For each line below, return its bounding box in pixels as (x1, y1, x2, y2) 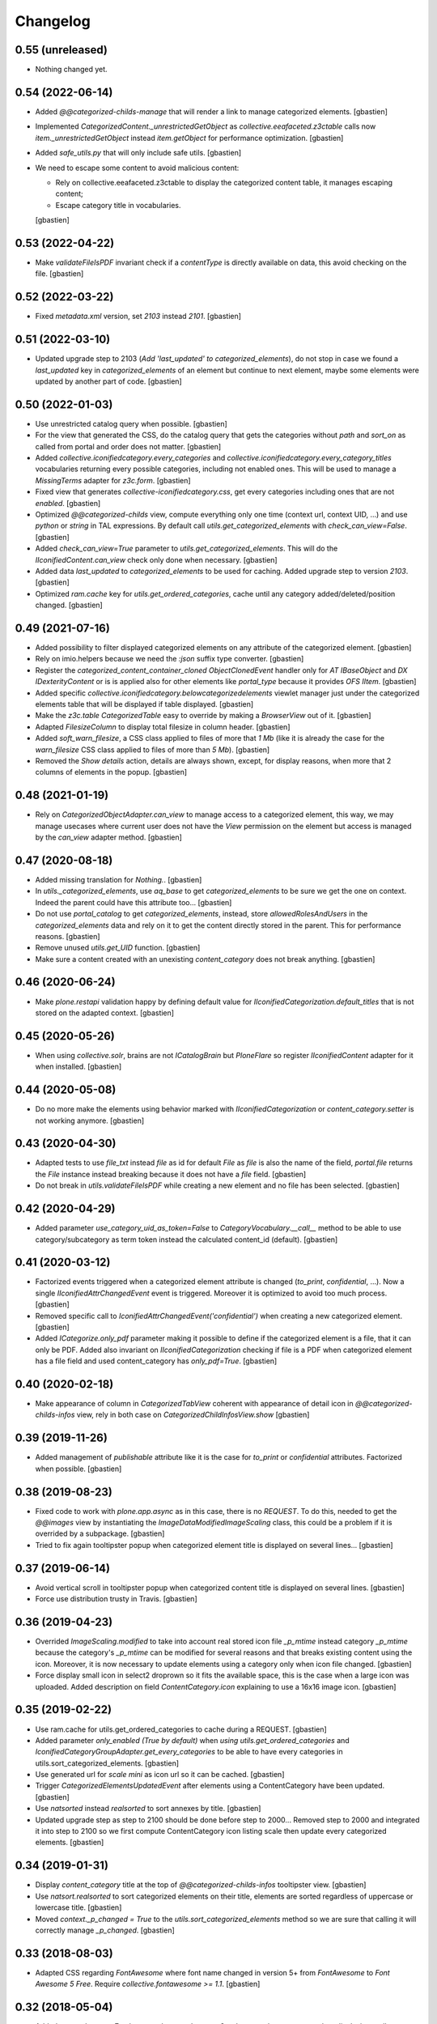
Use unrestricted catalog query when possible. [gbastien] (35, 419, 228, 428)
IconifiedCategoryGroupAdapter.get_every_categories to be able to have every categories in (35, 1747, 343, 1757)
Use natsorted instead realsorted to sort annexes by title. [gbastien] (35, 1804, 261, 1814)
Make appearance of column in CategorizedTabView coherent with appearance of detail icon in (35, 1399, 354, 1409)
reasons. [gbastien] (35, 931, 100, 941)
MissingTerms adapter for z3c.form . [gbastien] (35, 475, 191, 485)
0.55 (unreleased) (15, 43, 108, 57)
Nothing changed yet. (35, 65, 108, 74)
